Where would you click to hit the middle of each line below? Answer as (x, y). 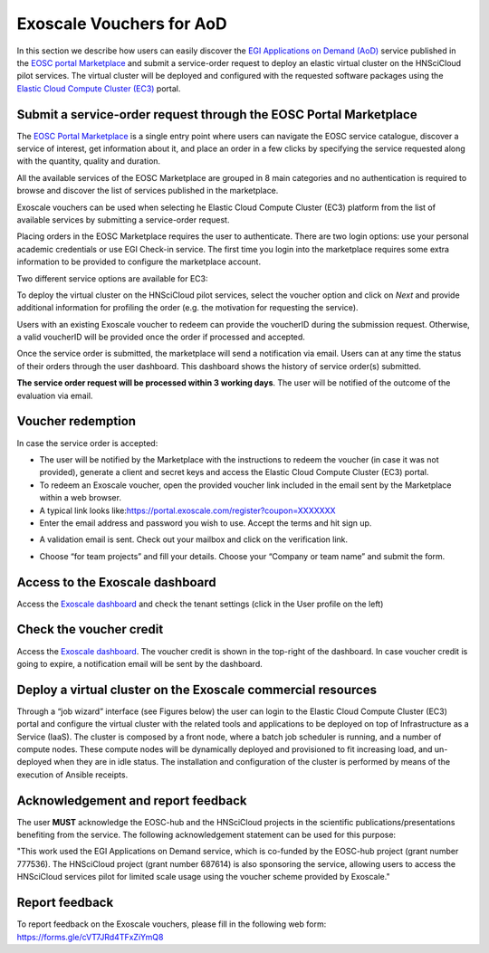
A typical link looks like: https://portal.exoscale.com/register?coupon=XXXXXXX (187, 510)
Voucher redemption (76, 421)
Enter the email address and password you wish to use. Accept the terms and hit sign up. (206, 523)
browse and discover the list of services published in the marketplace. (148, 191)
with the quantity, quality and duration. (89, 161)
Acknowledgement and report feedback (132, 801)
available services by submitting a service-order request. (123, 219)
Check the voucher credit (90, 629)
